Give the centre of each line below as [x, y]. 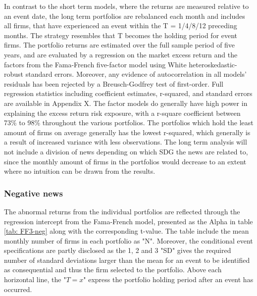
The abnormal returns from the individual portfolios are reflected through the [122, 211]
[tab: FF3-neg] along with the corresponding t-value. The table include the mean [127, 231]
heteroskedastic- [213, 64]
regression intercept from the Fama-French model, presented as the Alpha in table [128, 221]
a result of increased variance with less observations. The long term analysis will [126, 142]
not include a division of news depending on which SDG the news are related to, [126, 151]
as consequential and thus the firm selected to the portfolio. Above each [113, 270]
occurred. [18, 289]
